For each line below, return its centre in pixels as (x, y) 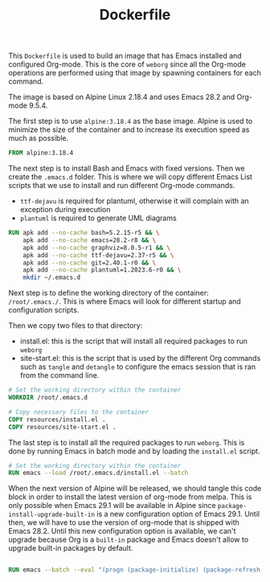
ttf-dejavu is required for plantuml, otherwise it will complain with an (134, 201)
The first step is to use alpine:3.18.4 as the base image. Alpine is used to (131, 121)
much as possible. (39, 138)
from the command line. (59, 375)
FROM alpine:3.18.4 (41, 153)
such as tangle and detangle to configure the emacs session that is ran (137, 367)
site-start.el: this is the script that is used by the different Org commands (140, 359)
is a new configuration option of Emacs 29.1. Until (178, 514)
